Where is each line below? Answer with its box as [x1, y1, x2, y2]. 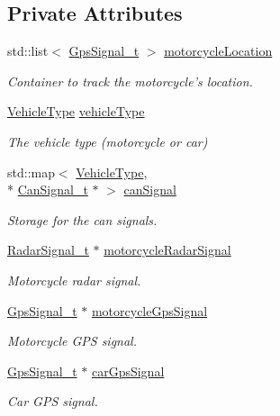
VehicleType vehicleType [7, 102, 145, 121]
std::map [7, 162, 55, 181]
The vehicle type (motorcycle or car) [7, 131, 208, 150]
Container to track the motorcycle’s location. [7, 71, 253, 90]
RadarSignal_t [7, 240, 89, 259]
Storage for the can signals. [7, 210, 158, 229]
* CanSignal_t [7, 180, 88, 199]
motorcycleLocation [164, 41, 273, 60]
